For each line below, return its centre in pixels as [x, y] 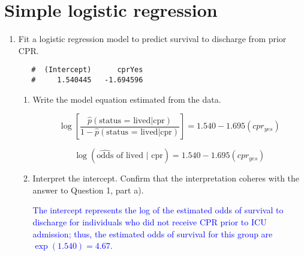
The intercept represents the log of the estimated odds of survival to [158, 210]
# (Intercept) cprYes [87, 70]
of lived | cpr [139, 156]
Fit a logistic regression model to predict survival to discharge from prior [152, 39]
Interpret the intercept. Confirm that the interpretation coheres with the [166, 178]
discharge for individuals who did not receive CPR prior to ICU [150, 222]
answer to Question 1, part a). [88, 190]
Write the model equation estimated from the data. [127, 99]
